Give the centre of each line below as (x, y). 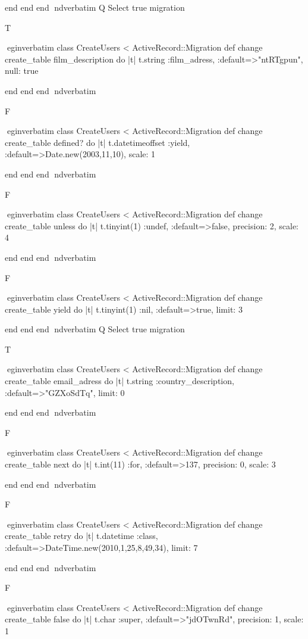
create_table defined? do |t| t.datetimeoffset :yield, (98, 142)
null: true (22, 71)
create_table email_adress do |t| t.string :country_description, (120, 381)
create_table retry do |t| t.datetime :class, (81, 536)
